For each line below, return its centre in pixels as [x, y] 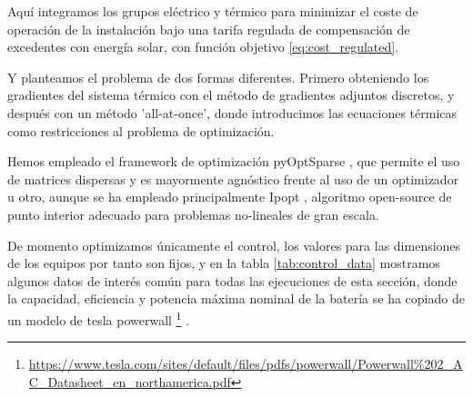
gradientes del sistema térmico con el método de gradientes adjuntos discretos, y [231, 95]
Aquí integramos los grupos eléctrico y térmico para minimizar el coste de [213, 11]
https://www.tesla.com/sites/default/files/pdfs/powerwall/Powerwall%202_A [246, 364]
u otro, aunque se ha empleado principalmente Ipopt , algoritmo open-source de [230, 197]
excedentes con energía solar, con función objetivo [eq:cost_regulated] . [203, 47]
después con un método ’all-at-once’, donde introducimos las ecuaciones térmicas [232, 112]
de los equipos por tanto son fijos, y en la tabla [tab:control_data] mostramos [224, 263]
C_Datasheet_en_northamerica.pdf [130, 381]
